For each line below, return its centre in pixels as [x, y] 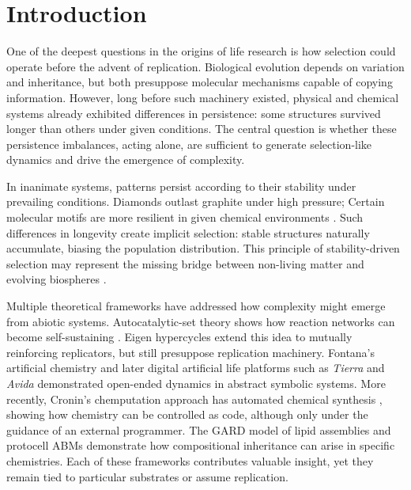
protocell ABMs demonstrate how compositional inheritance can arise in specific [201, 445]
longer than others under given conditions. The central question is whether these [202, 129]
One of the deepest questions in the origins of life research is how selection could [201, 51]
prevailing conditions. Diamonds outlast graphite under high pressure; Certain [196, 201]
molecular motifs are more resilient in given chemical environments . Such [185, 217]
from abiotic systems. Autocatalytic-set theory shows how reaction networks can [201, 321]
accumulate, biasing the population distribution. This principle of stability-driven [203, 248]
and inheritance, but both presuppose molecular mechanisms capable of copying [200, 82]
